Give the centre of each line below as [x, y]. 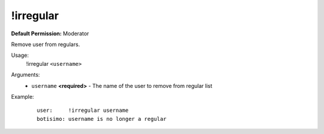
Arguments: [25, 75]
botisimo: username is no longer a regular [102, 119]
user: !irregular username [83, 110]
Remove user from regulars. [46, 44]
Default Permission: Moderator [50, 33]
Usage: [20, 55]
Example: [22, 96]
